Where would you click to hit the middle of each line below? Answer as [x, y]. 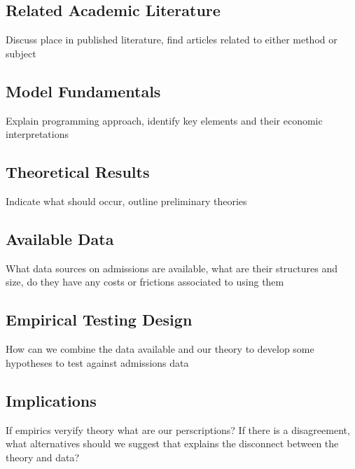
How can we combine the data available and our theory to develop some [160, 349]
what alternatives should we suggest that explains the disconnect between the [172, 443]
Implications [51, 400]
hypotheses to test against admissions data [97, 362]
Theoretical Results [78, 172]
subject [21, 53]
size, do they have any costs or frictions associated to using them [145, 282]
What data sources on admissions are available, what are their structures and [172, 268]
